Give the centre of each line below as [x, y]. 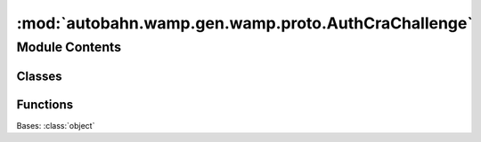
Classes [39, 76]
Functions [45, 104]
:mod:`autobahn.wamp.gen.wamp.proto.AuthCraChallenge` [245, 23]
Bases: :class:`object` [56, 125]
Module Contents [69, 47]
